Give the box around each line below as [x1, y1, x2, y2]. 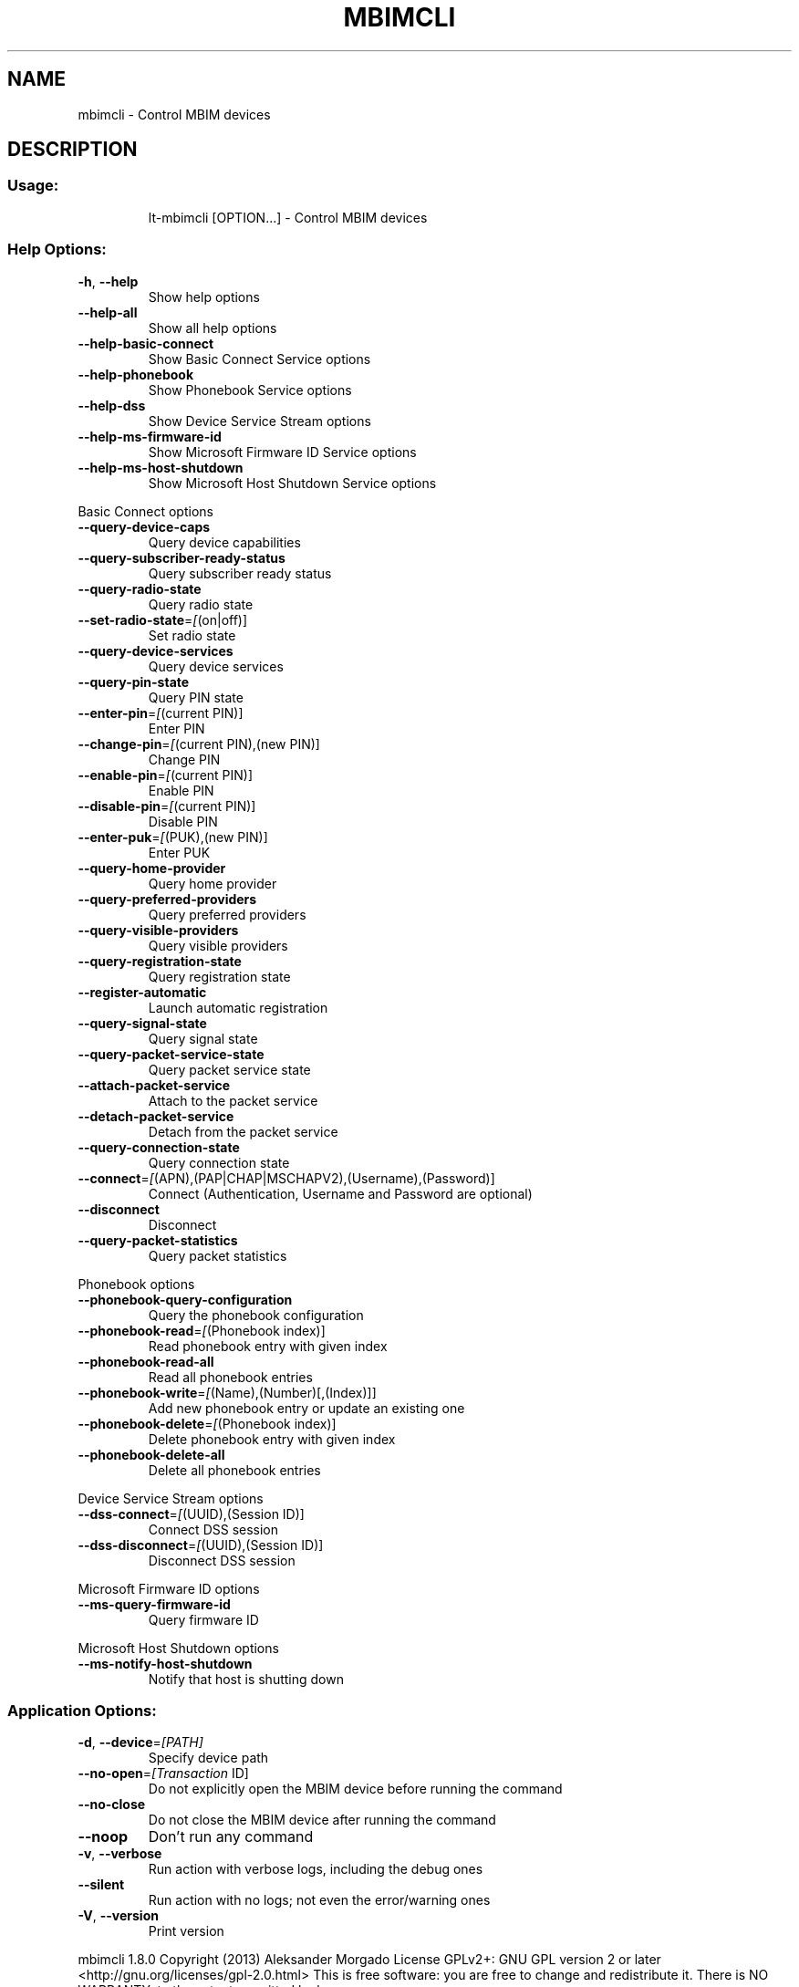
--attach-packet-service [78, 1077, 231, 1093]
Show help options [148, 288, 260, 305]
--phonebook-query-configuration [78, 1291, 293, 1307]
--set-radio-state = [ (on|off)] [78, 611, 248, 628]
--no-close [78, 1796, 146, 1813]
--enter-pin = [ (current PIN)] [78, 704, 244, 721]
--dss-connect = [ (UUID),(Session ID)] [78, 1505, 305, 1522]
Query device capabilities [148, 534, 301, 550]
